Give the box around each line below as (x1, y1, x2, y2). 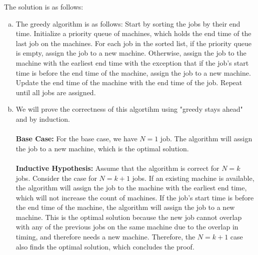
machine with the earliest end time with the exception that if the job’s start (15, 57, 249, 68)
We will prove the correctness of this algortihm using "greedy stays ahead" (15, 104, 243, 114)
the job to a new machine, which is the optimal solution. (15, 143, 189, 153)
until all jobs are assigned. (15, 87, 96, 97)
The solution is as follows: (4, 2, 83, 12)
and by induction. (15, 113, 70, 124)
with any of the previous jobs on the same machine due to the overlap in (15, 221, 238, 232)
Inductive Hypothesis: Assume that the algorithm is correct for (15, 162, 219, 173)
